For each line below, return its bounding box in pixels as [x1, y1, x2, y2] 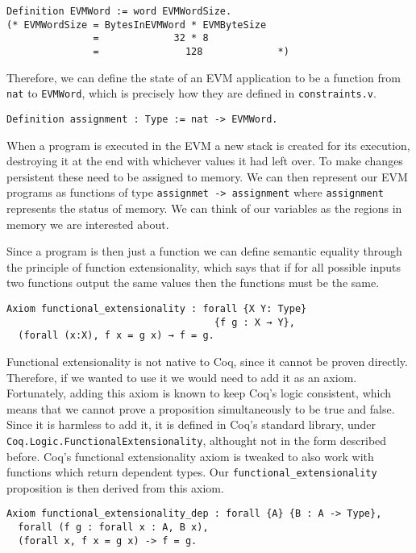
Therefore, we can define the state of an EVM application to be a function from [6, 69, 401, 85]
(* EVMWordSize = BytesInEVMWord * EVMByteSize [6, 19, 267, 31]
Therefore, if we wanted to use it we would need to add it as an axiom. [6, 368, 357, 385]
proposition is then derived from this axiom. [6, 479, 224, 496]
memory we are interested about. [6, 215, 169, 232]
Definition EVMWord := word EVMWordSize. [6, 6, 232, 17]
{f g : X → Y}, [214, 316, 295, 328]
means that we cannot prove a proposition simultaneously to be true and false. [6, 400, 395, 417]
